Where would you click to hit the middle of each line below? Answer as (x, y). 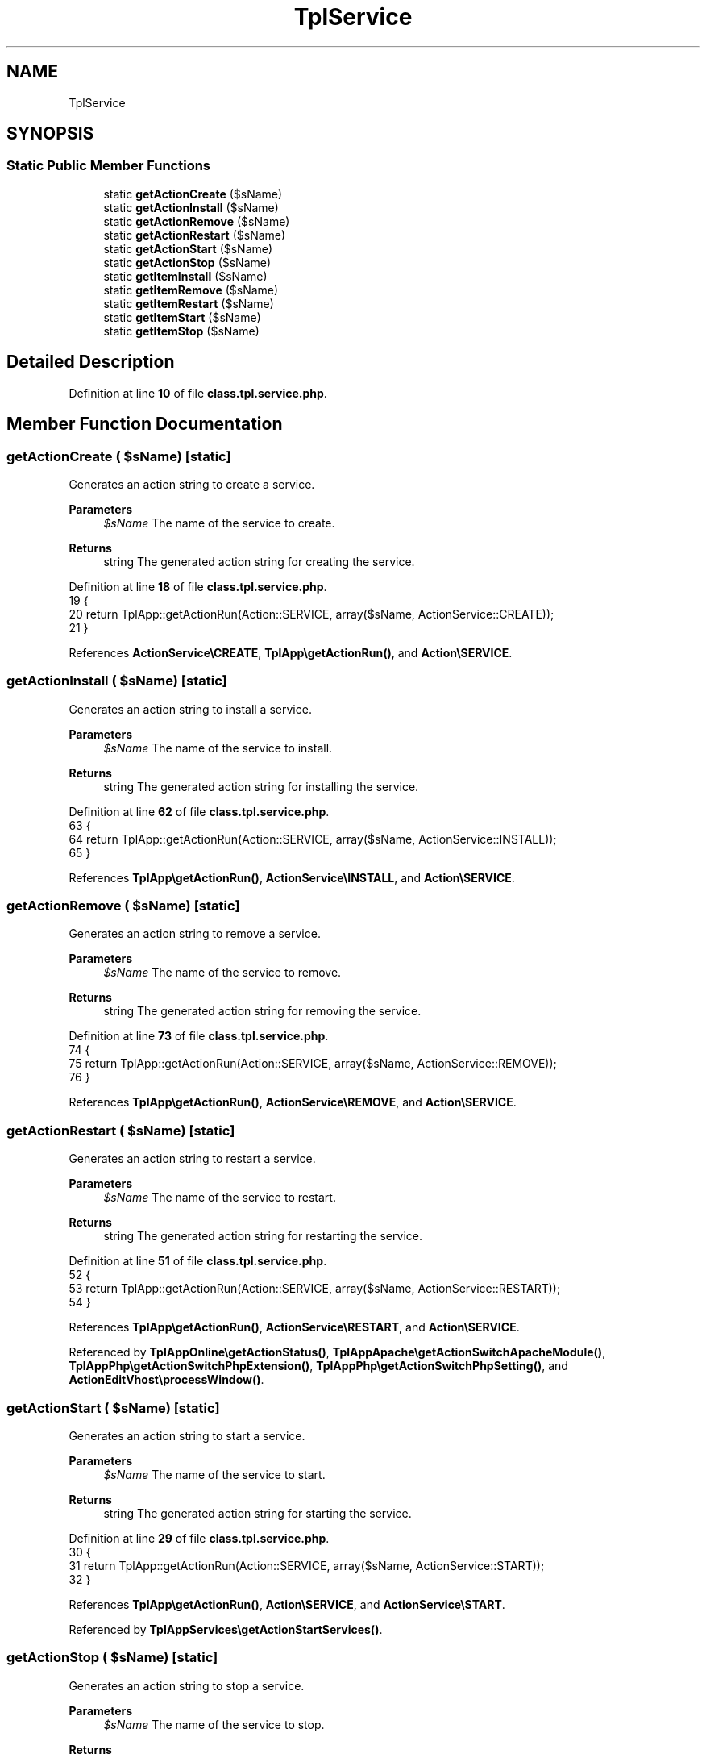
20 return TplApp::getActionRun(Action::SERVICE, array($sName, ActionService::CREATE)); (311, 614)
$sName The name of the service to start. (214, 1474)
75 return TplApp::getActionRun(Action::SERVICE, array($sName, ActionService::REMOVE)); (313, 1064)
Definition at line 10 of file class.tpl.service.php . (198, 393)
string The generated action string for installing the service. (261, 786)
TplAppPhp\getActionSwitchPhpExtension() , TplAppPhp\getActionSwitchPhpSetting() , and (318, 1366)
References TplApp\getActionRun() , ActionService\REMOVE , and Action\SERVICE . (293, 1102)
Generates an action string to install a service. (190, 709)
